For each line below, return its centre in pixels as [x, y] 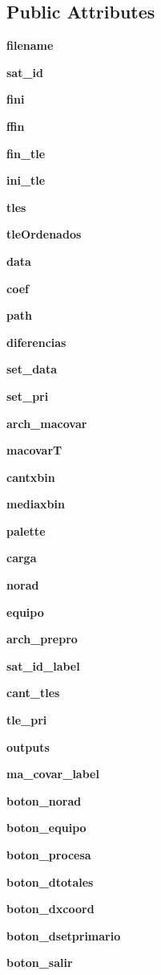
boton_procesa [49, 855]
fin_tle [26, 153]
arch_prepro [42, 639]
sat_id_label [43, 665]
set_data [32, 369]
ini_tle [26, 180]
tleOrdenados [44, 234]
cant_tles [33, 693]
